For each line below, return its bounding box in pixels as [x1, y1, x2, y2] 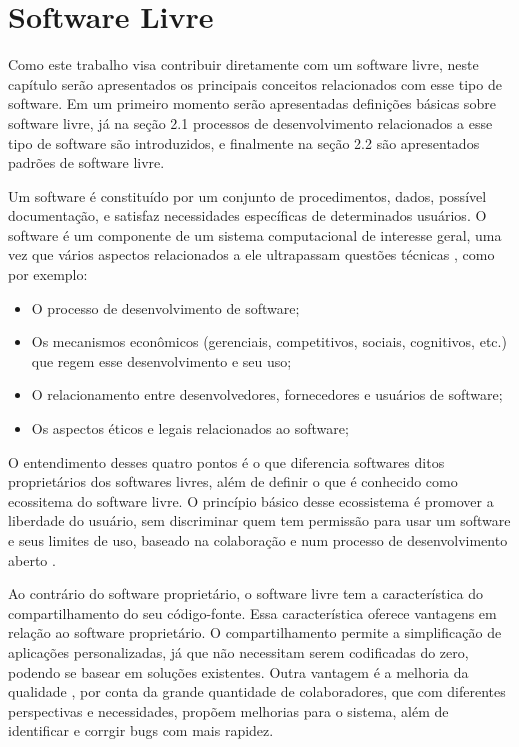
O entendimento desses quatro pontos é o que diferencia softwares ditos [8, 451, 445, 472]
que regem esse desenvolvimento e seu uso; [31, 350, 292, 371]
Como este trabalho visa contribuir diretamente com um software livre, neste [8, 54, 479, 75]
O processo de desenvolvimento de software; [31, 297, 300, 318]
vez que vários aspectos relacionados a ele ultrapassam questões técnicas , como [8, 244, 495, 265]
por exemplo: [8, 264, 88, 285]
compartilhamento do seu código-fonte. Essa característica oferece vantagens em [8, 602, 497, 623]
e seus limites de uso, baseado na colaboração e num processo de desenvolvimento [8, 530, 508, 550]
